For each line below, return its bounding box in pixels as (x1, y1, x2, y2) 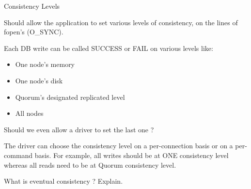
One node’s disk (15, 75, 63, 85)
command (4, 150, 33, 160)
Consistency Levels (4, 1, 60, 11)
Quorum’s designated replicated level (15, 92, 125, 102)
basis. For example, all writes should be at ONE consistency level (34, 150, 229, 160)
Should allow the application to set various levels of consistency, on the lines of (4, 17, 238, 27)
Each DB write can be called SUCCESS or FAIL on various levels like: (4, 43, 213, 53)
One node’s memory (15, 59, 75, 69)
